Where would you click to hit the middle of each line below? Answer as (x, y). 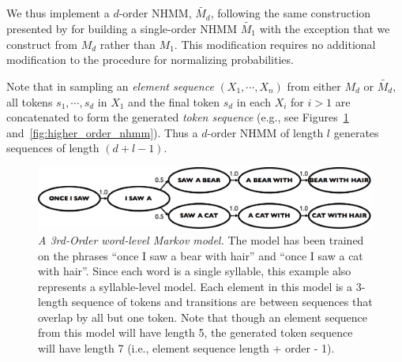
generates (356, 132)
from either (314, 86)
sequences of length (53, 148)
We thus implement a (58, 13)
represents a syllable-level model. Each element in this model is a (195, 286)
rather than (128, 44)
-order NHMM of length (265, 132)
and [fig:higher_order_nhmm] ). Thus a (102, 132)
